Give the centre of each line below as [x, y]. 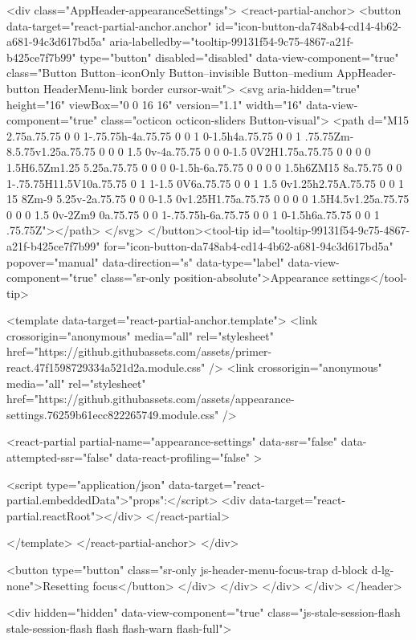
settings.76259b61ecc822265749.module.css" [113, 414]
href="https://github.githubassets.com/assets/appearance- [151, 399]
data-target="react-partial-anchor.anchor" [109, 25]
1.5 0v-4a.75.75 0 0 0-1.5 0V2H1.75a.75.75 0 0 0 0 [249, 151]
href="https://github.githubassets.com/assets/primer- [139, 351]
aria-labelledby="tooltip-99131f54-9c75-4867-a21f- [232, 41]
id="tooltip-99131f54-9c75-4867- [331, 230]
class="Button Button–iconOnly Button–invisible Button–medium [170, 73]
